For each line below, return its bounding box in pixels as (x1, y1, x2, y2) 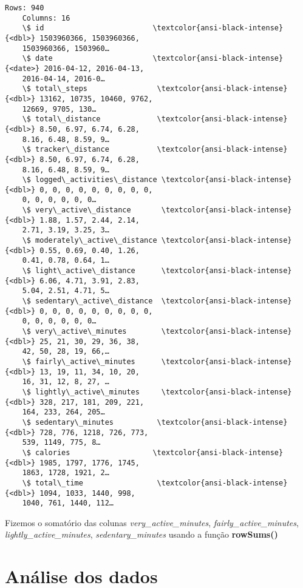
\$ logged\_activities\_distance (22, 175, 157, 184)
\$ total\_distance (22, 115, 101, 124)
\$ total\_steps (22, 84, 88, 93)
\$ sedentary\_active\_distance (22, 297, 153, 306)
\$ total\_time (22, 478, 83, 487)
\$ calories (22, 448, 70, 457)
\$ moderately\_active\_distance (22, 236, 157, 245)
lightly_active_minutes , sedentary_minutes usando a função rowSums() (5, 528, 278, 541)
